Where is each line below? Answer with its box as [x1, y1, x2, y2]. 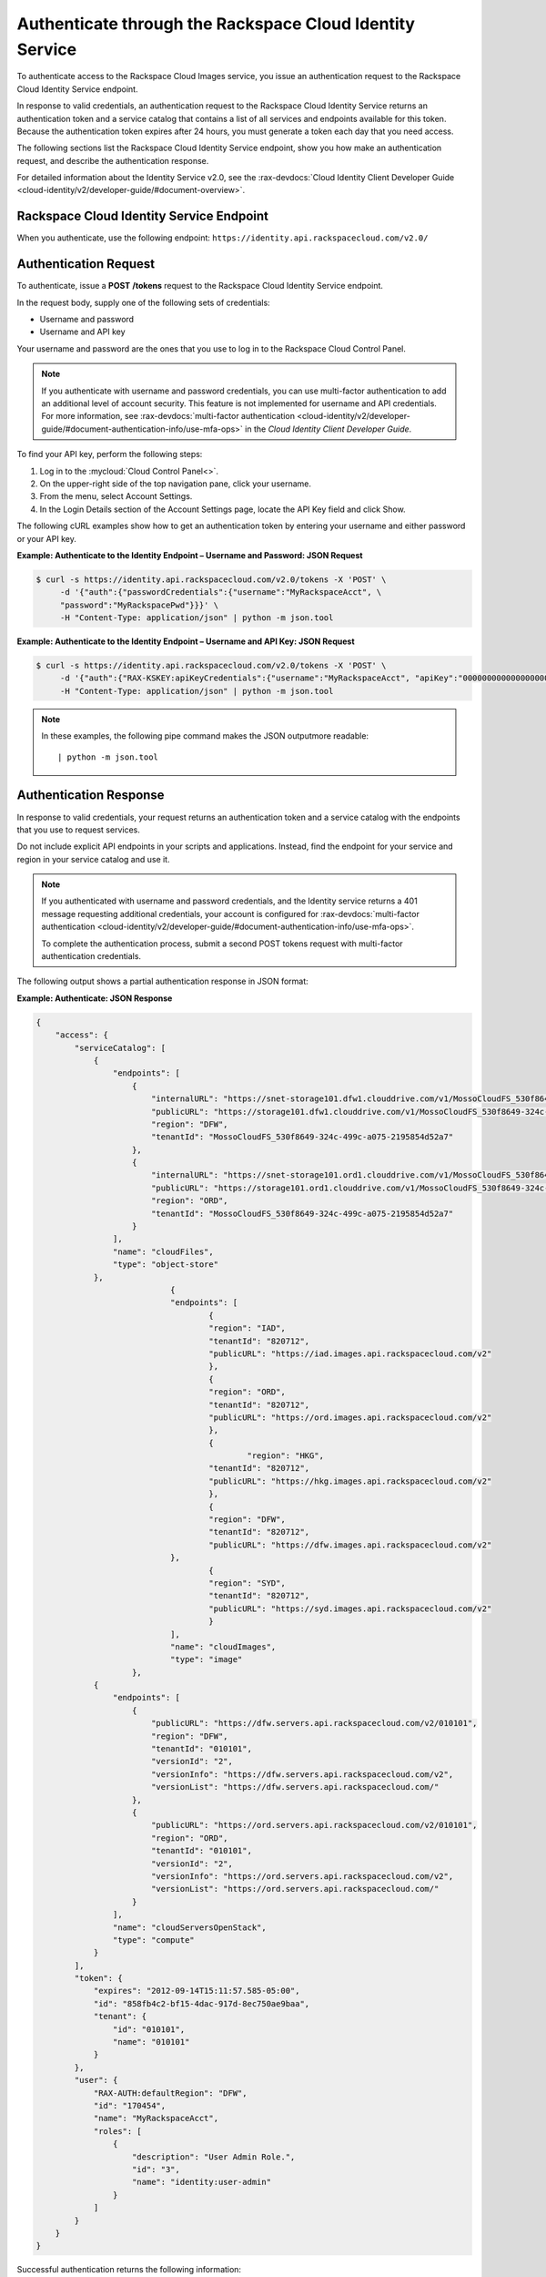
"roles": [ [93, 2126, 143, 2136]
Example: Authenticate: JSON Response [16, 993, 173, 1004]
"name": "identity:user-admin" [132, 2177, 272, 2188]
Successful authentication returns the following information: [16, 2264, 241, 2275]
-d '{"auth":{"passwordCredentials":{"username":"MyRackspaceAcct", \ [59, 587, 382, 597]
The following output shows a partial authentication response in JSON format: [16, 975, 308, 987]
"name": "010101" [112, 2037, 190, 2047]
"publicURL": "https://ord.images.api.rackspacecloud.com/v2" [208, 1412, 492, 1423]
